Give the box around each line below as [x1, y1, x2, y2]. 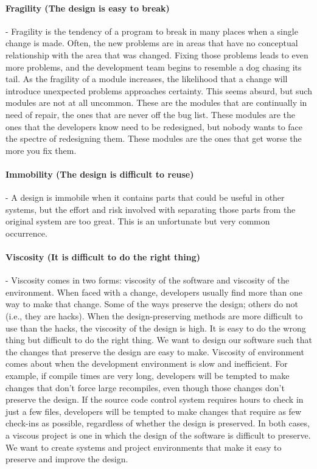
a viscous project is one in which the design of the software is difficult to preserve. [5, 429, 311, 442]
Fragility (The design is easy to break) [5, 1, 170, 14]
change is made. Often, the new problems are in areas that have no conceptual [5, 36, 298, 49]
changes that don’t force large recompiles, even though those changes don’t [5, 381, 285, 394]
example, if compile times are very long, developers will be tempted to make [5, 369, 290, 382]
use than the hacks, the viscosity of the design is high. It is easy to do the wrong [5, 321, 306, 334]
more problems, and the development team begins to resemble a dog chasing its [5, 60, 302, 73]
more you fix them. [5, 144, 77, 156]
